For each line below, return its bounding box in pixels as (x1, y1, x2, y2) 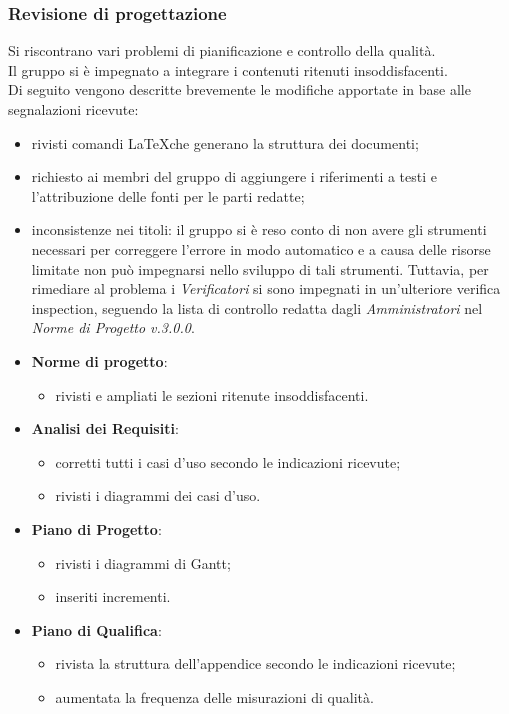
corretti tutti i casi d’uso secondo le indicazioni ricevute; (55, 451, 401, 472)
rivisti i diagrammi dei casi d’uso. (55, 485, 261, 506)
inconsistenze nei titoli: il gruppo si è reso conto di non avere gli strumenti (31, 219, 487, 240)
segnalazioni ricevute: (8, 99, 139, 119)
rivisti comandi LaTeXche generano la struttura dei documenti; (31, 132, 419, 153)
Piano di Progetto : (31, 518, 162, 539)
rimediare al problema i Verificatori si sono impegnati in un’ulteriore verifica (31, 278, 501, 299)
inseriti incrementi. (55, 586, 171, 607)
